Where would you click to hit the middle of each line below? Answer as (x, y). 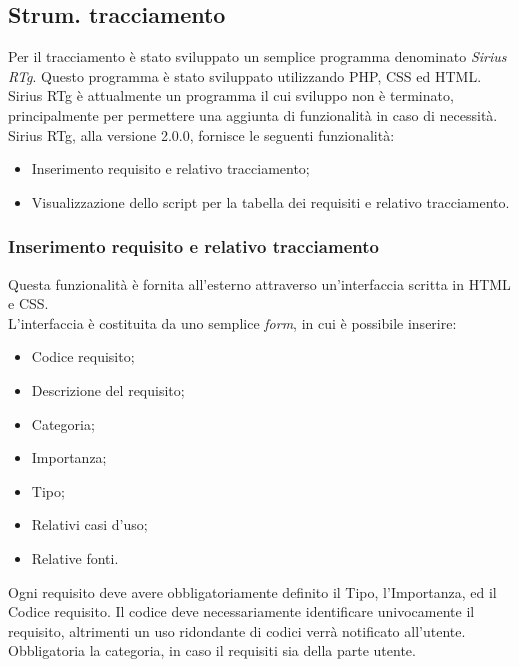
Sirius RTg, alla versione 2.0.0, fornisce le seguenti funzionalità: (201, 134)
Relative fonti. (75, 557)
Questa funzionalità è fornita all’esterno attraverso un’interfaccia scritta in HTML (259, 283)
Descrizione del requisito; (108, 389)
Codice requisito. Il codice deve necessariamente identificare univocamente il (241, 611)
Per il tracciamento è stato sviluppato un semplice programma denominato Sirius (257, 56)
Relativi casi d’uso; (89, 524)
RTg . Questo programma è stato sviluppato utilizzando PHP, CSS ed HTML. (245, 75)
